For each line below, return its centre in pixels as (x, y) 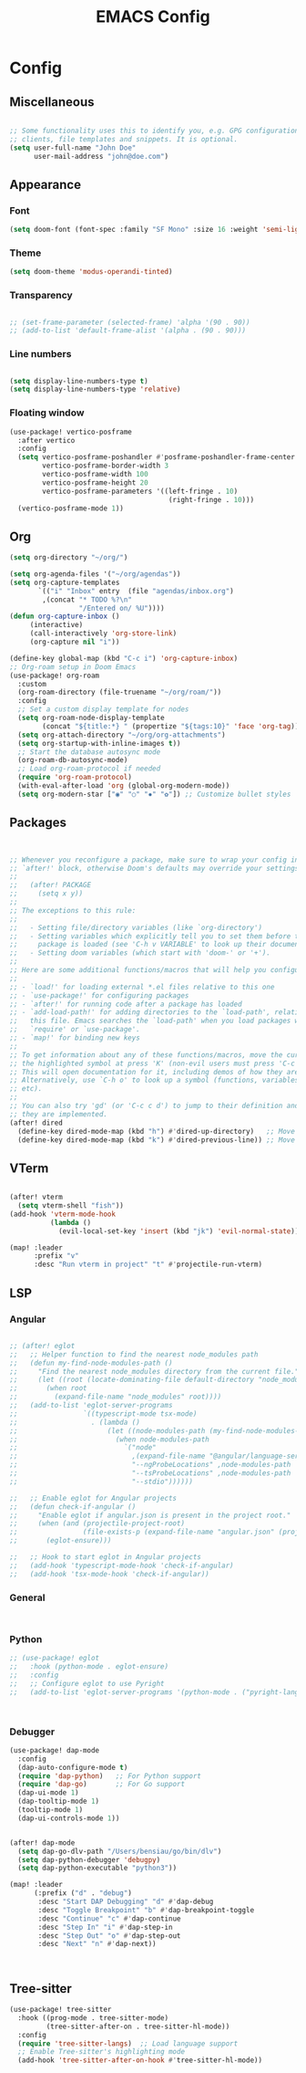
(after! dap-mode (42, 1843)
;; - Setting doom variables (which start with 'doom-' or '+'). (140, 953)
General (27, 1597)
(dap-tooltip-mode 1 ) (59, 1801)
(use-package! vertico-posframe (71, 432)
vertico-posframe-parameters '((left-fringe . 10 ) (140, 491)
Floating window (47, 413)
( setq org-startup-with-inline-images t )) (99, 743)
